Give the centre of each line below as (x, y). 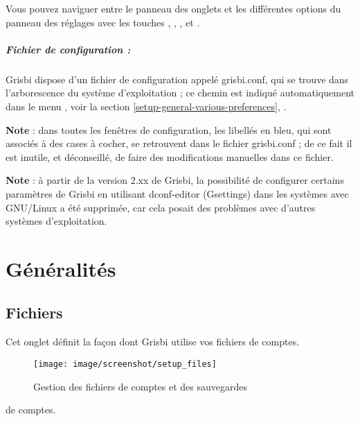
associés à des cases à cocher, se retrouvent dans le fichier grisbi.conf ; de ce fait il (179, 143)
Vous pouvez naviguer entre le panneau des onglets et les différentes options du (173, 8)
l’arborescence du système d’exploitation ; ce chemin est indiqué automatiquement (180, 93)
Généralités (61, 268)
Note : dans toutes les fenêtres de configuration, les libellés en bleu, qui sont (169, 129)
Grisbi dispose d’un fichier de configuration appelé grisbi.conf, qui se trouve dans (177, 79)
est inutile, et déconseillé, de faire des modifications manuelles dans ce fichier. (170, 156)
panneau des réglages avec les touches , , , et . (103, 22)
